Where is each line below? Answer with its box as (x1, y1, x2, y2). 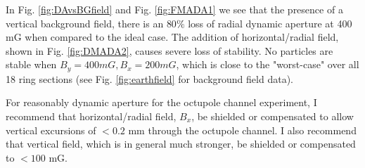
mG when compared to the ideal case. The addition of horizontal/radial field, (6, 30, 339, 44)
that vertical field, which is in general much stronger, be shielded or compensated (6, 136, 356, 151)
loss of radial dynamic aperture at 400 (188, 15, 352, 30)
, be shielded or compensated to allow (191, 109, 354, 124)
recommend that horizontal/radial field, (6, 109, 177, 124)
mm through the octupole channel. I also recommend (128, 122, 357, 137)
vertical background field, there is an (6, 15, 164, 30)
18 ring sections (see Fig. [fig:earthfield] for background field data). (6, 71, 293, 86)
